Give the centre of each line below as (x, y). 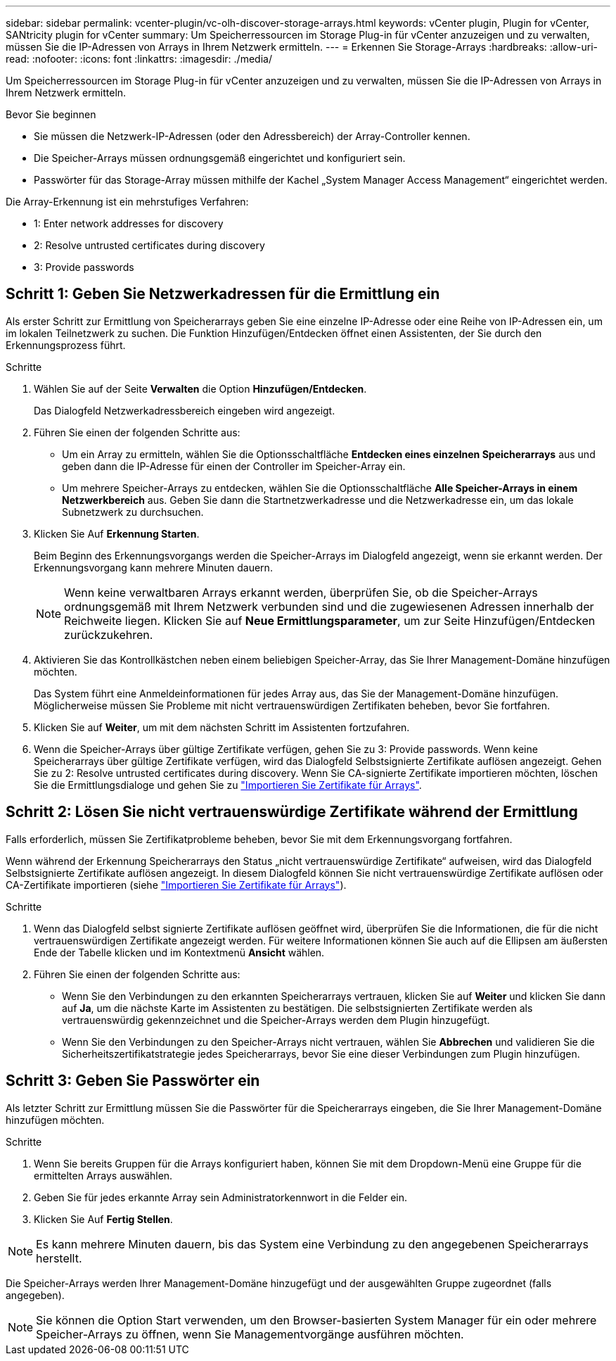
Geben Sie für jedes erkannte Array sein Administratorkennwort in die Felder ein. (221, 1197)
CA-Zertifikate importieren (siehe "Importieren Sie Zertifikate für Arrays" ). (176, 885)
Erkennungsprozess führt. (66, 345)
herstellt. (59, 1258)
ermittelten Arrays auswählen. (103, 1175)
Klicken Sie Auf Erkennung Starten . (117, 533)
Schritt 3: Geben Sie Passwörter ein (133, 1081)
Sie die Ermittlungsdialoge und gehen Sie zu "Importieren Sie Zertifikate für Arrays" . (228, 785)
